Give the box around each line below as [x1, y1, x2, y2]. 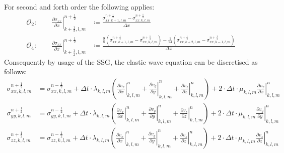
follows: [4, 66, 27, 77]
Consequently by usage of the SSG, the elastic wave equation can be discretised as [4, 56, 258, 67]
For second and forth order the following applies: [4, 2, 155, 12]
